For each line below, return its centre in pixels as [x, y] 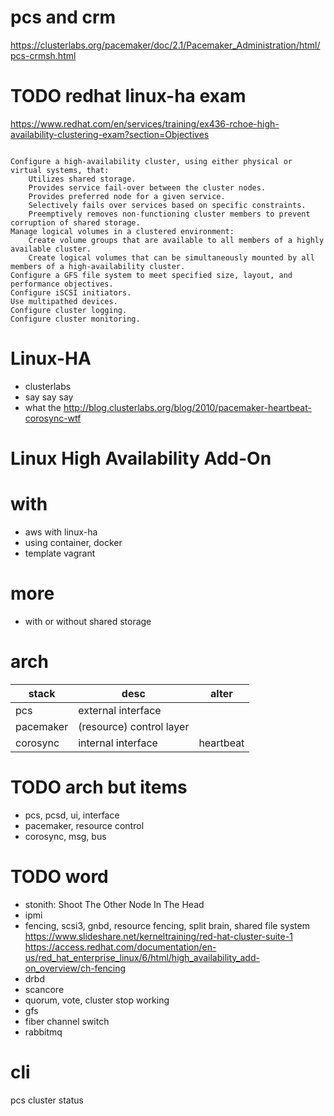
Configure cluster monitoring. [75, 319]
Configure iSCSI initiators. [71, 292]
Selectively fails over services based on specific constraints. [167, 205]
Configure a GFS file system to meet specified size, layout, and [151, 275]
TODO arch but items [99, 787]
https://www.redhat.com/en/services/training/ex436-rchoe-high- [145, 123]
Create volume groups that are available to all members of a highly [176, 240]
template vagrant [60, 553]
